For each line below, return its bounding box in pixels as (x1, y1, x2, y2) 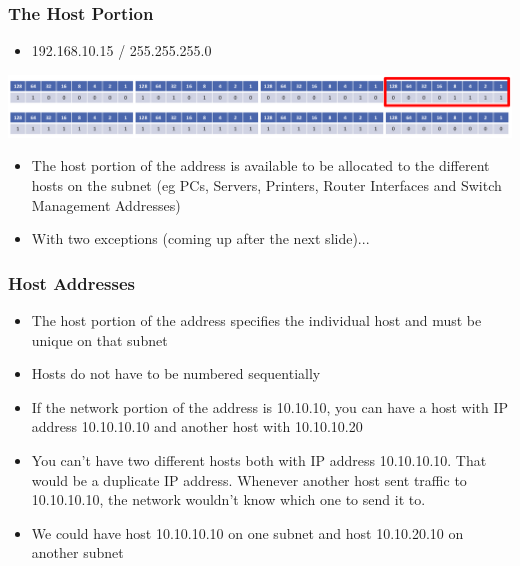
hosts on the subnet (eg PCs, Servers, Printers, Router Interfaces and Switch (31, 175, 502, 195)
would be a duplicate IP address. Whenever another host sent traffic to (31, 469, 467, 490)
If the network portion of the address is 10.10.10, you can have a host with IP (31, 396, 509, 417)
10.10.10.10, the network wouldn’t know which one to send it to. (31, 489, 426, 510)
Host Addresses (8, 270, 136, 295)
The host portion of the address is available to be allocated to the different (31, 155, 490, 176)
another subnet (31, 542, 124, 563)
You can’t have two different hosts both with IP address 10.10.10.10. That (31, 449, 487, 470)
